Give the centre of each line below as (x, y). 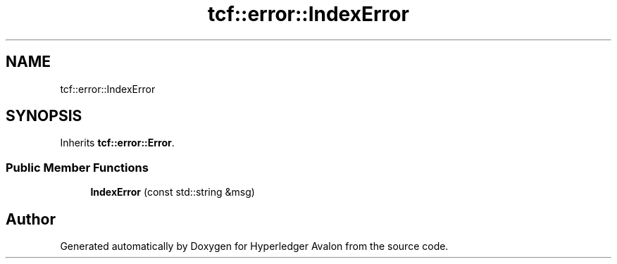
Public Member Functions (77, 167)
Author (31, 219)
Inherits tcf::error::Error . (117, 143)
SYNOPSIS (44, 116)
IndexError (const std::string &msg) (173, 192)
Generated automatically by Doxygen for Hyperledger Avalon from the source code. (254, 246)
